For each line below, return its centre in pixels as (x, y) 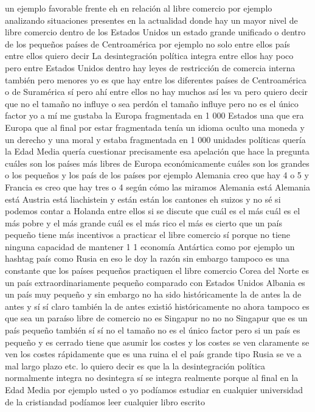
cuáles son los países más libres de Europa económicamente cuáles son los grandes (157, 163)
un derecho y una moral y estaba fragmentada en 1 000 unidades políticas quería (155, 139)
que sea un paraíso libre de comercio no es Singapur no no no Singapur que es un (156, 318)
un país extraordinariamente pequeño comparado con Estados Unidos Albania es (155, 282)
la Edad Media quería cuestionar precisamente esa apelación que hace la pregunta (157, 151)
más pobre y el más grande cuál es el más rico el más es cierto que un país (144, 222)
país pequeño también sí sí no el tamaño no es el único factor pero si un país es (153, 330)
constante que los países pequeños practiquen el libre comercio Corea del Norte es (157, 271)
